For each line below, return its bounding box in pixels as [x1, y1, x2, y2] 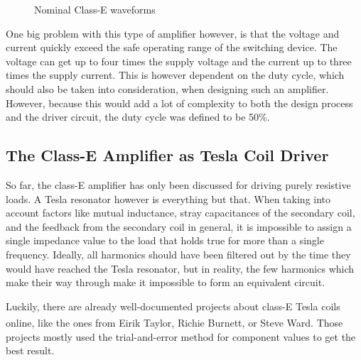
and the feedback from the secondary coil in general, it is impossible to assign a [6, 219, 352, 234]
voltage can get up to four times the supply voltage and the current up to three [6, 53, 352, 68]
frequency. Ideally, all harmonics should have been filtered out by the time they [6, 246, 351, 261]
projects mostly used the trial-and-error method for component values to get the [6, 329, 356, 344]
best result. [6, 343, 55, 358]
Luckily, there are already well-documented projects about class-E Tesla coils [6, 298, 340, 313]
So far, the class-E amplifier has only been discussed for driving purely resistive [6, 177, 351, 192]
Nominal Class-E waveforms [34, 2, 156, 16]
